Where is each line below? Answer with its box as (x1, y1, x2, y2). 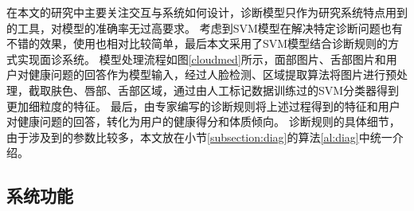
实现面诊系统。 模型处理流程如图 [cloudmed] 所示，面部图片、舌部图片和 (17, 50, 386, 67)
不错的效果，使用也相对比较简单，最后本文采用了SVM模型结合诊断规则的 (6, 35, 389, 52)
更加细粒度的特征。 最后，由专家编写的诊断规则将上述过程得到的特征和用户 (6, 97, 400, 114)
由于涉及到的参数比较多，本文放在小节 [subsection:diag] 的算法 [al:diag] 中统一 (6, 128, 393, 145)
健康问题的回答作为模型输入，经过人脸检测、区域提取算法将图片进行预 (28, 66, 396, 83)
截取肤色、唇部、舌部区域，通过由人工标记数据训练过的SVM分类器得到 (28, 81, 400, 98)
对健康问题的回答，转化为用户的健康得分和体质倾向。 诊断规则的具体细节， (6, 113, 400, 130)
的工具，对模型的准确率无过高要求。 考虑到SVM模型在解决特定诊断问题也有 (6, 19, 403, 36)
